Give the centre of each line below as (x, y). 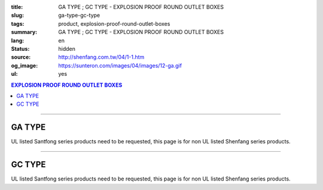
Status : (20, 48)
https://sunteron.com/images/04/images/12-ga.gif (120, 65)
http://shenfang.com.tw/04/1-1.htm (101, 57)
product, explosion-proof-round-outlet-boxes (114, 23)
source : (21, 57)
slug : (17, 16)
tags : (18, 23)
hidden (67, 48)
